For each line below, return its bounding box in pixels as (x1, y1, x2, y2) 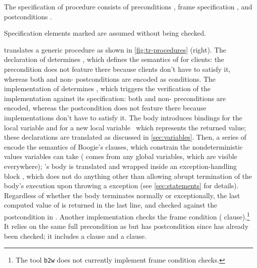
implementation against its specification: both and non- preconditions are (4, 93, 226, 103)
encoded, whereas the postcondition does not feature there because (4, 103, 207, 113)
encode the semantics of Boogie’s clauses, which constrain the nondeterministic (4, 141, 243, 152)
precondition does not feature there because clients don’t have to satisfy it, (4, 63, 231, 74)
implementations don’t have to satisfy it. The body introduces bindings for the (4, 112, 242, 122)
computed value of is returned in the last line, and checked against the (4, 200, 217, 210)
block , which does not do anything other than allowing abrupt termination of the (4, 170, 252, 181)
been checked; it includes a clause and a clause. (4, 230, 147, 241)
